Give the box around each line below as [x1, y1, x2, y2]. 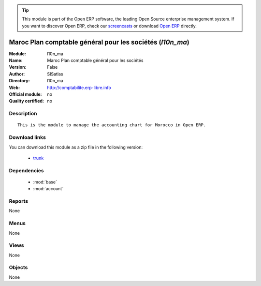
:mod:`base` [33, 179, 58, 185]
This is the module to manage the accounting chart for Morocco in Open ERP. [17, 122, 206, 128]
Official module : [9, 91, 42, 97]
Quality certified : [9, 98, 44, 104]
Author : [9, 71, 25, 77]
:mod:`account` [33, 186, 64, 192]
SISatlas [47, 71, 63, 77]
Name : [9, 58, 23, 63]
